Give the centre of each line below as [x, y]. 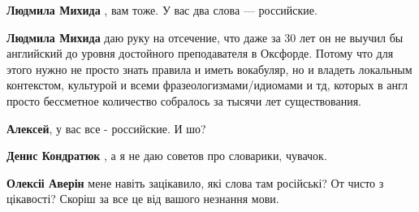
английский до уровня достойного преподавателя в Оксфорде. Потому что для [200, 53]
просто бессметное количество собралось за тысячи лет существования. [184, 100]
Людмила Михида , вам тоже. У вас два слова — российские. [162, 10]
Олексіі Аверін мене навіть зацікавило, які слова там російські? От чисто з [195, 182]
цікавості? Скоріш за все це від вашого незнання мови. [143, 199]
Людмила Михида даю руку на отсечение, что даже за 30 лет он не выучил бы [205, 37]
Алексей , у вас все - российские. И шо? [106, 128]
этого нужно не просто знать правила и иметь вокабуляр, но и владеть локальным [209, 69]
